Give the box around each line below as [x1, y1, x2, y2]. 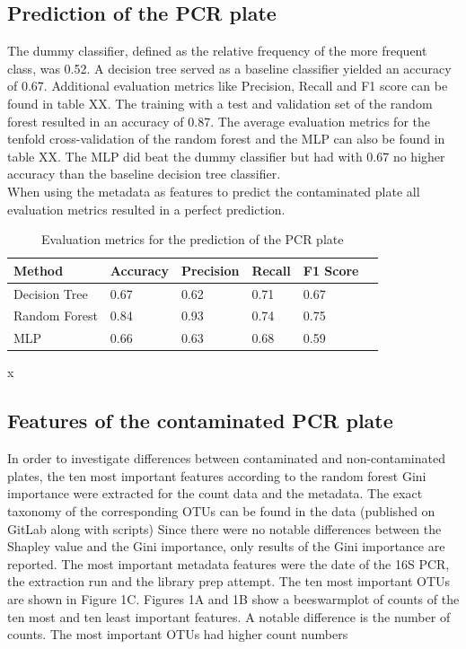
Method [13, 260, 64, 279]
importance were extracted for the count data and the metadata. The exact [7, 484, 423, 503]
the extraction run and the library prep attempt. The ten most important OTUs [7, 572, 451, 591]
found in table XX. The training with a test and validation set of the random [7, 93, 433, 112]
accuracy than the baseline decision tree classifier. [7, 164, 281, 183]
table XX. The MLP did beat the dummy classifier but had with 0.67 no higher [7, 146, 445, 165]
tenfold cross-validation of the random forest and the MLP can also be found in [7, 129, 445, 148]
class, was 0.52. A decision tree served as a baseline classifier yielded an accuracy [7, 58, 452, 77]
